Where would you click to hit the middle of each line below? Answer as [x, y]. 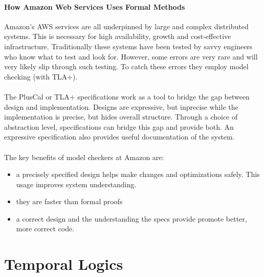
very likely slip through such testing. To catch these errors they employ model [126, 66]
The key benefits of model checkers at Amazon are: [84, 157]
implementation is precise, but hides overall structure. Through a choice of [121, 117]
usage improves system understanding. [76, 184]
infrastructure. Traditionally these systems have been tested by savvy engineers [128, 46]
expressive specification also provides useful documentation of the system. [119, 137]
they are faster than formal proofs [69, 201]
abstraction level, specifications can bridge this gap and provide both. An [119, 126]
